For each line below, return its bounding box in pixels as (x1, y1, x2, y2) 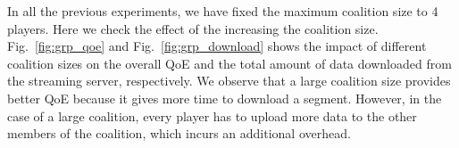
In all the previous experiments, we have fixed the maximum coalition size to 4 (7, 2, 438, 20)
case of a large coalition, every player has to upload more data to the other (7, 106, 417, 125)
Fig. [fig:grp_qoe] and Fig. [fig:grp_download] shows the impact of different (7, 37, 427, 55)
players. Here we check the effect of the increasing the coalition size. (7, 19, 379, 37)
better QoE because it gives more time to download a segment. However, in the (7, 88, 442, 107)
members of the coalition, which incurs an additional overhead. (7, 124, 351, 143)
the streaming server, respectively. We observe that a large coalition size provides (7, 71, 451, 90)
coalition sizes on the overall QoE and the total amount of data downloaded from (7, 53, 452, 72)
